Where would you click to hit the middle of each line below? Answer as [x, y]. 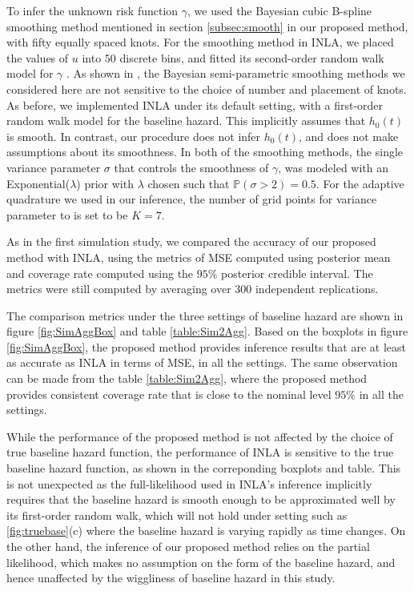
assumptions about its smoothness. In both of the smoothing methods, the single [205, 152]
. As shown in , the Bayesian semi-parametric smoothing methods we [235, 73]
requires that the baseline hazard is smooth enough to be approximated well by [201, 499]
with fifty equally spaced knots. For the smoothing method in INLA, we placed [200, 42]
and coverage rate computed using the [100, 273]
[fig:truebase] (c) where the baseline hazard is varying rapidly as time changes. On [206, 531]
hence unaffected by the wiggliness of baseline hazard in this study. [171, 578]
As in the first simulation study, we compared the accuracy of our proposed [191, 241]
